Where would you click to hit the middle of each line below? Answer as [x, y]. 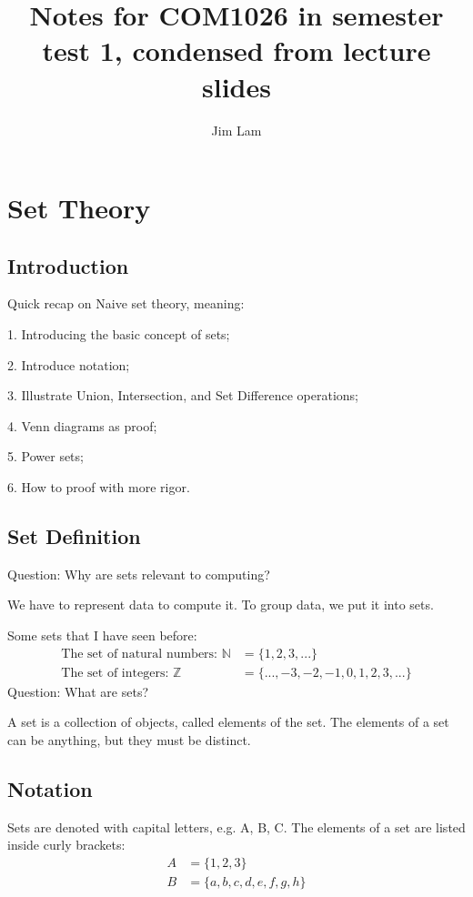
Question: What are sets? [78, 691]
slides [236, 86]
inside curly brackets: [66, 845]
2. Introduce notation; [69, 364]
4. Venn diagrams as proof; [82, 425]
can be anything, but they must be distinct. [129, 739]
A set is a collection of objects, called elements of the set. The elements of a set [228, 722]
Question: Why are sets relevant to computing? [139, 574]
